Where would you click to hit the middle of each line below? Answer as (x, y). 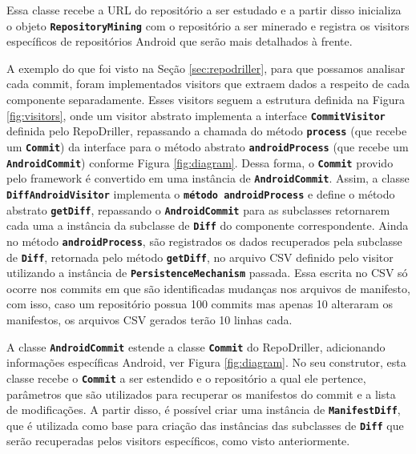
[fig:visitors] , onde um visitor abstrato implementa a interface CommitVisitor (196, 115)
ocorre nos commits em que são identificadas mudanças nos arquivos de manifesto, (208, 288)
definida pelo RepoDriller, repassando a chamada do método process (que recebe (207, 131)
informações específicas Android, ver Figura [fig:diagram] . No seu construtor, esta (206, 362)
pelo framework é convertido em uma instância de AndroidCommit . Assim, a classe (208, 178)
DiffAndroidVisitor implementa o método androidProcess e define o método (201, 193)
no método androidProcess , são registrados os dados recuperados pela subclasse (204, 241)
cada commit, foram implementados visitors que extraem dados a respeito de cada (208, 84)
